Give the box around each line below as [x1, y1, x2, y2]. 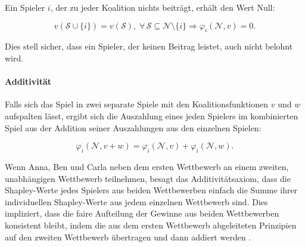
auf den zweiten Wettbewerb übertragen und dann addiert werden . [5, 230, 251, 243]
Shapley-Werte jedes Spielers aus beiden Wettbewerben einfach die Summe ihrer [5, 184, 298, 196]
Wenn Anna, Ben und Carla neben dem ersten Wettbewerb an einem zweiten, [5, 160, 289, 172]
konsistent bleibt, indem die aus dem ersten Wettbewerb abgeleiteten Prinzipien [5, 218, 297, 231]
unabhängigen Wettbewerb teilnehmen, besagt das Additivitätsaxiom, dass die [5, 172, 291, 184]
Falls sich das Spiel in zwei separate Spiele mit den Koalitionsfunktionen [5, 98, 269, 110]
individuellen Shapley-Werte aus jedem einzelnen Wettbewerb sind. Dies [5, 195, 268, 208]
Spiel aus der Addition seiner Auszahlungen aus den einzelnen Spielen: [5, 121, 262, 134]
